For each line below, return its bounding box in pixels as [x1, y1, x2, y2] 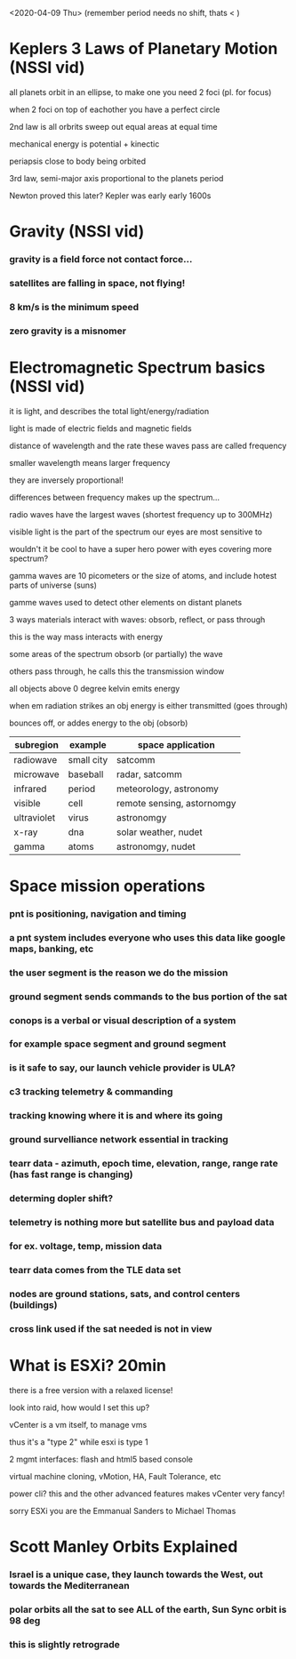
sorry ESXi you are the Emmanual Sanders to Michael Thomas [9, 1505, 236, 1516]
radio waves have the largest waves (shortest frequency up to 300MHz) [9, 509, 273, 519]
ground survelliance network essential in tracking [9, 1134, 228, 1146]
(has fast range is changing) [9, 1168, 133, 1181]
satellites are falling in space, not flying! [9, 276, 186, 289]
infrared [13, 782, 47, 795]
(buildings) [9, 1298, 58, 1310]
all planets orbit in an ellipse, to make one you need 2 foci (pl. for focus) [9, 86, 272, 97]
